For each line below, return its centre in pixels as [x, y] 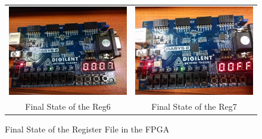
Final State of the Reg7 [194, 106]
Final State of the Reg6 [68, 106]
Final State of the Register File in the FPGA [87, 129]
